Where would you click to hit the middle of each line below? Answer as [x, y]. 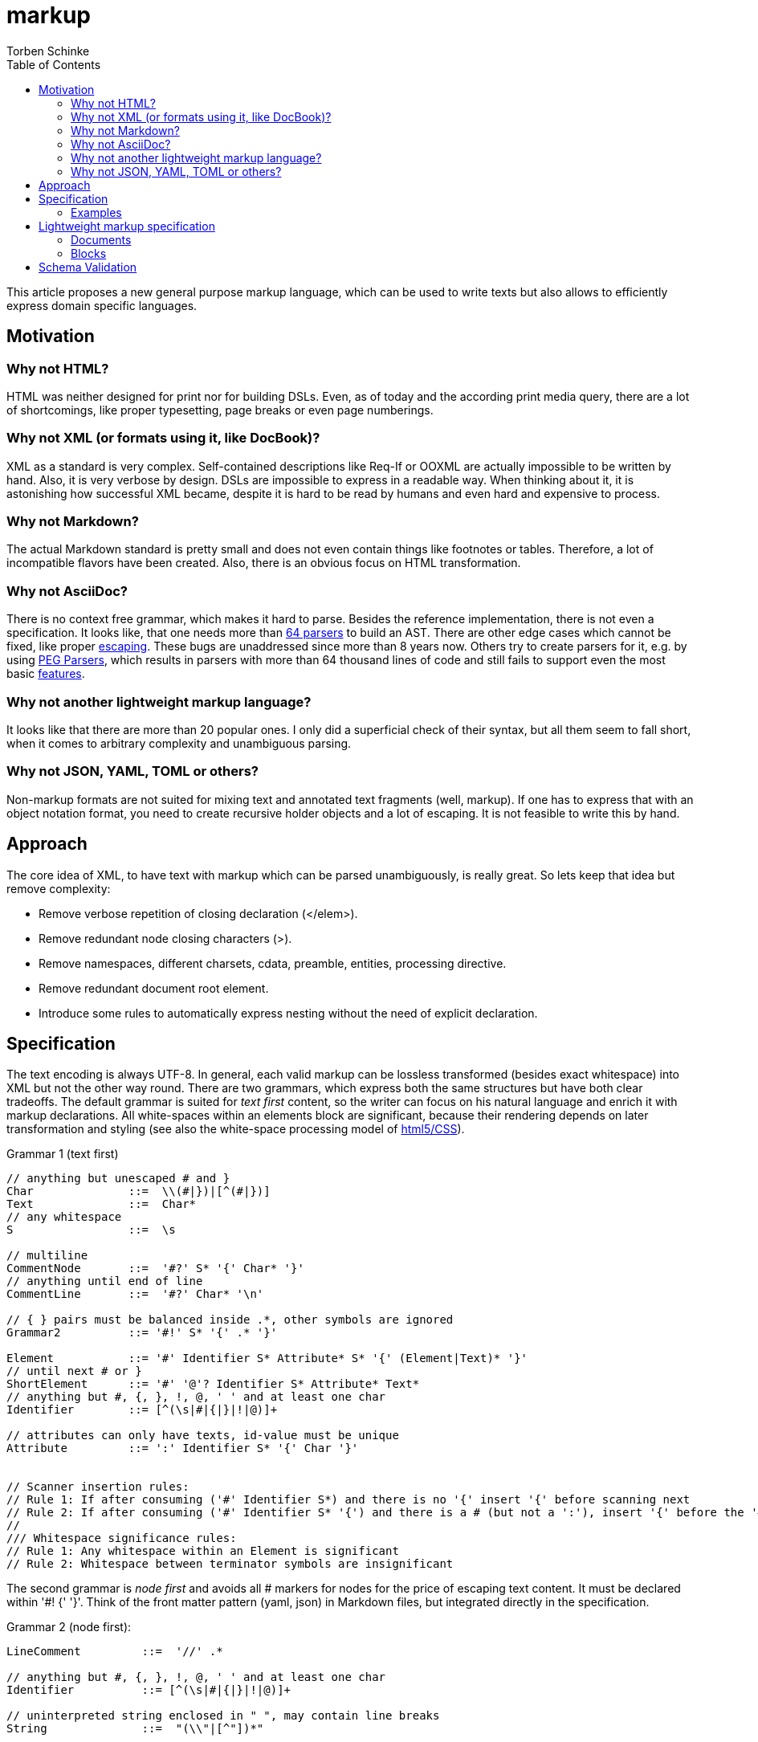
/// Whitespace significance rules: [122, 1538]
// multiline [47, 1256]
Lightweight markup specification [127, 226]
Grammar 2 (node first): [69, 1627]
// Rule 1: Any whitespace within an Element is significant [203, 1551]
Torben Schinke [48, 51]
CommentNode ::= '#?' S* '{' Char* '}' [155, 1269]
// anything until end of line [105, 1281]
